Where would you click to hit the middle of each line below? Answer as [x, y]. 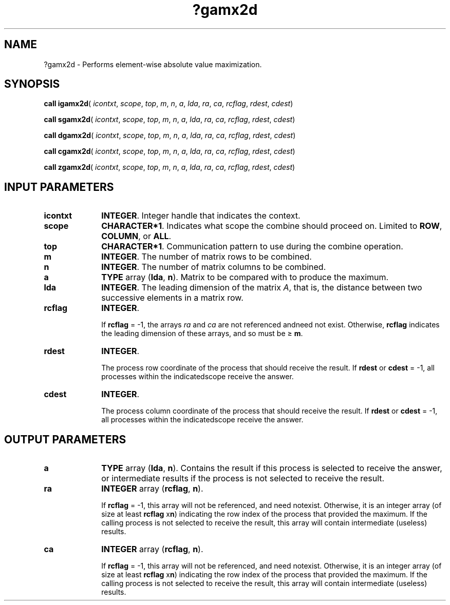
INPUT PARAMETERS [59, 187]
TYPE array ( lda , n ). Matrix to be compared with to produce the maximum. [245, 277]
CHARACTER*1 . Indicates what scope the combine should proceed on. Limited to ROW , [272, 226]
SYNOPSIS [32, 84]
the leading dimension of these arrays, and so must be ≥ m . [202, 334]
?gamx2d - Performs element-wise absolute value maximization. [153, 64]
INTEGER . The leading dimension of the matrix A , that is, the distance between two [262, 288]
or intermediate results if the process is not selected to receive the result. [243, 479]
